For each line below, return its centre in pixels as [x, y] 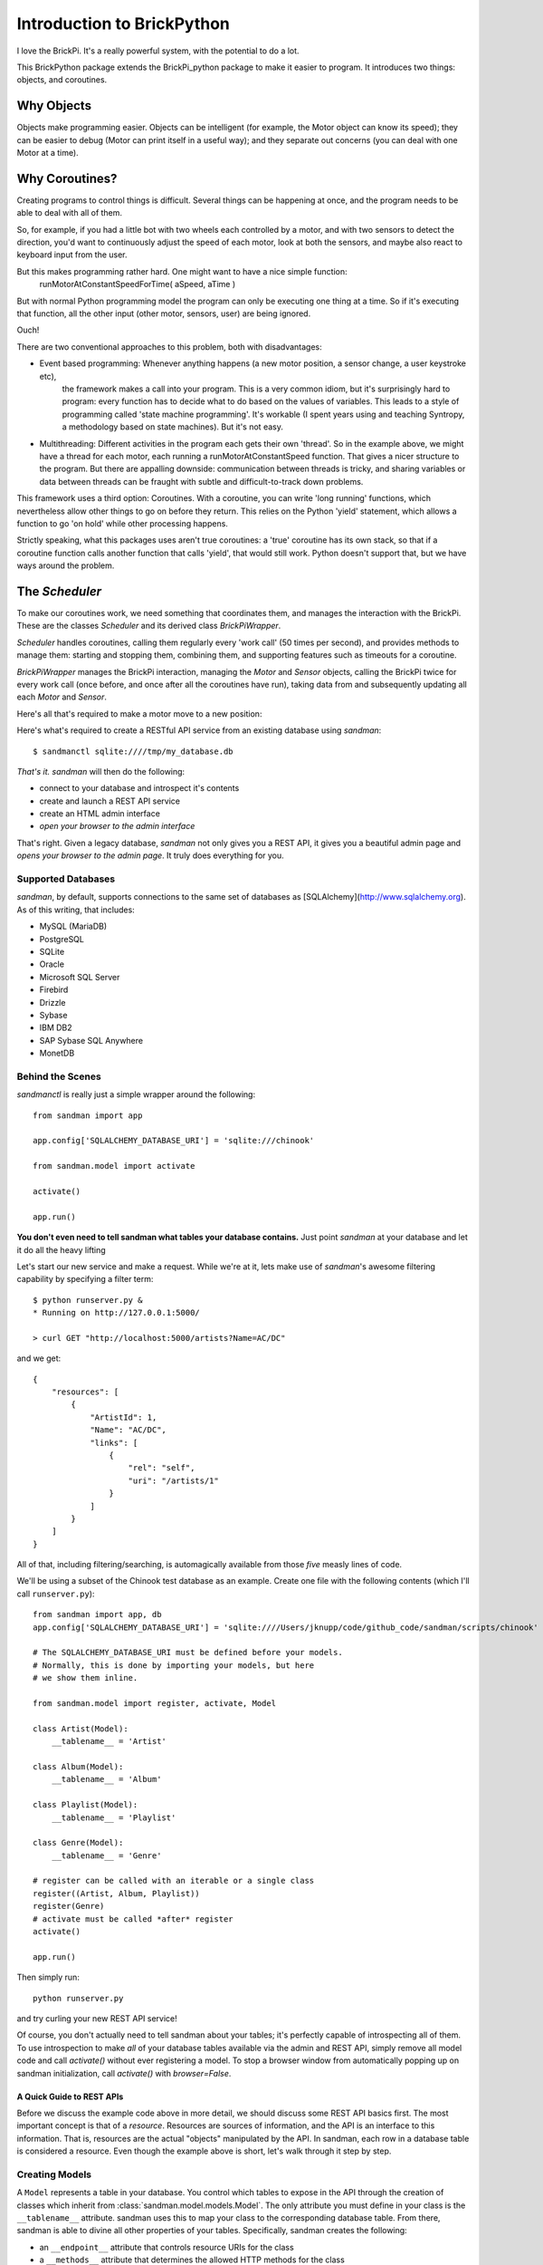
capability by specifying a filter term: [85, 1279]
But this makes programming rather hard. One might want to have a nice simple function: [182, 271]
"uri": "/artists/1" [173, 1480]
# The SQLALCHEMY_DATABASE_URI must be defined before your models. [188, 1653]
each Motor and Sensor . [62, 697]
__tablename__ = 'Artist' [109, 1741]
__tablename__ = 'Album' [106, 1779]
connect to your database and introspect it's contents [139, 788]
